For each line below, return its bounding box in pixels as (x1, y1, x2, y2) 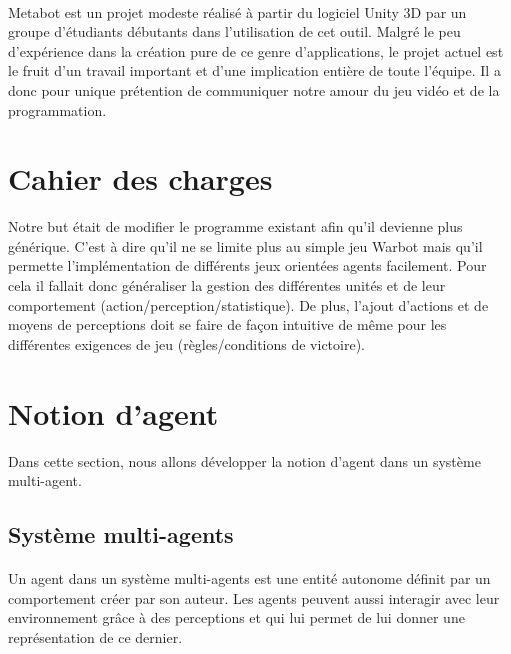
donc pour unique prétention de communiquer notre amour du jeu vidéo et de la (8, 79, 500, 100)
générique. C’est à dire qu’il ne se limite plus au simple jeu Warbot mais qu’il (8, 235, 483, 256)
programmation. (8, 99, 107, 120)
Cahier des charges (8, 158, 273, 199)
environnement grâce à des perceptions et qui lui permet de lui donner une (8, 607, 465, 628)
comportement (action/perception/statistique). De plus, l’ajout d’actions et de (8, 294, 489, 315)
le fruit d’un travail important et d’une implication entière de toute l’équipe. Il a (8, 60, 501, 81)
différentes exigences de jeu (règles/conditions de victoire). (8, 333, 365, 354)
